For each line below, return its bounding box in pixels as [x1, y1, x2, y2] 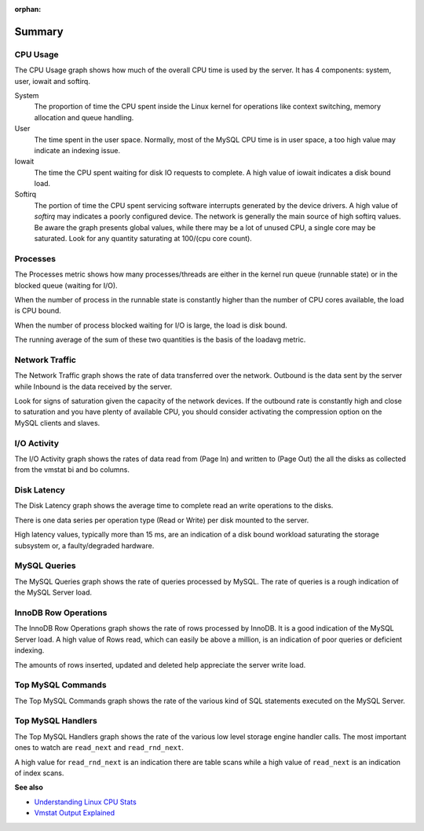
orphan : [14, 5, 42, 13]
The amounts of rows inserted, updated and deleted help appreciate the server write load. [14, 660, 306, 669]
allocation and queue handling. [34, 112, 134, 122]
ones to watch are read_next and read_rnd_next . [14, 743, 184, 752]
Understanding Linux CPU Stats [34, 797, 137, 807]
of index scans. [14, 768, 64, 778]
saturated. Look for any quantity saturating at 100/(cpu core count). [34, 234, 253, 243]
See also [14, 782, 43, 793]
